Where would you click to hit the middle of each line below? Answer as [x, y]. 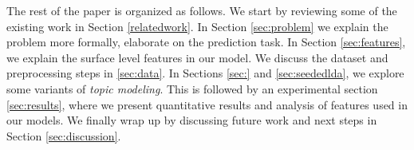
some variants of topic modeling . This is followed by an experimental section [192, 88]
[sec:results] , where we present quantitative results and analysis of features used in [207, 104]
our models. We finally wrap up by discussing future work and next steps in [192, 120]
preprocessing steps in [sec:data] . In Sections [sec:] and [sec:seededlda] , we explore [205, 73]
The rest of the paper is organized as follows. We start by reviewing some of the [202, 10]
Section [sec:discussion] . [64, 135]
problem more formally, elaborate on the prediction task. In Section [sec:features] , [206, 42]
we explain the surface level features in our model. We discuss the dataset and [197, 57]
